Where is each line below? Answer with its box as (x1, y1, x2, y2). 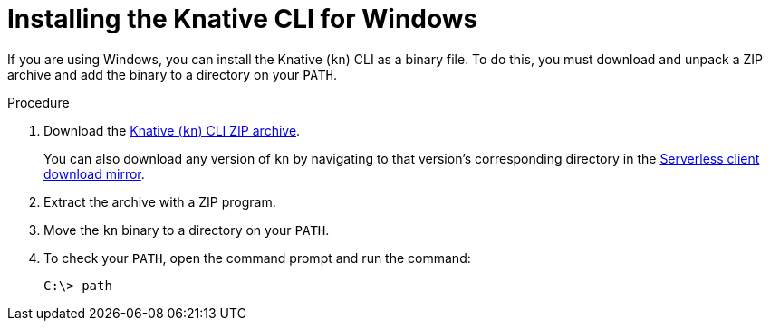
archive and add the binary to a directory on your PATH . (7, 66, 337, 82)
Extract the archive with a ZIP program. (43, 193, 276, 210)
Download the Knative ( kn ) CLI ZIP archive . (43, 122, 301, 138)
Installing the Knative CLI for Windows (7, 4, 478, 34)
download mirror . (43, 165, 145, 182)
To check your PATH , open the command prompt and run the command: (43, 249, 471, 266)
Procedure (7, 94, 70, 110)
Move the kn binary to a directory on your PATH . (43, 221, 330, 238)
